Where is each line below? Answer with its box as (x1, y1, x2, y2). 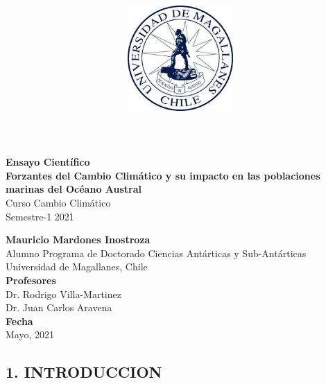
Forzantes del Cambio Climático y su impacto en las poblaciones (6, 168, 320, 182)
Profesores (6, 272, 56, 287)
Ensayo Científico (6, 155, 90, 169)
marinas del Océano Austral (6, 182, 141, 196)
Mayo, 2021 (6, 327, 54, 342)
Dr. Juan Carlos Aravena (6, 300, 112, 315)
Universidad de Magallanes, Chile (6, 259, 148, 274)
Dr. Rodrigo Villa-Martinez (6, 286, 121, 301)
